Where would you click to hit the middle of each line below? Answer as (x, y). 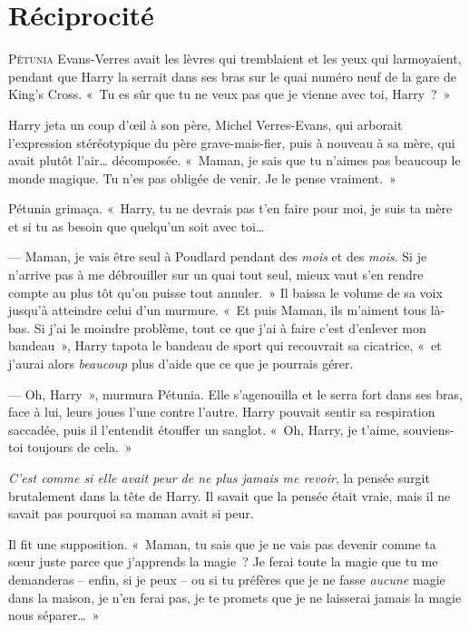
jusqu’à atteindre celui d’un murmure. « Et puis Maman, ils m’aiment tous (218, 310)
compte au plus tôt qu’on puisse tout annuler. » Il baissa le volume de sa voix (225, 292)
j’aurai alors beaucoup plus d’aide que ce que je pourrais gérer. (181, 364)
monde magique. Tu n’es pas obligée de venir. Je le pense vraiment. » (202, 177)
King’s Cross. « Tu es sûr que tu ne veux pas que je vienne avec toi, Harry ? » (230, 94)
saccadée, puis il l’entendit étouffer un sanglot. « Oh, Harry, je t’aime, (204, 429)
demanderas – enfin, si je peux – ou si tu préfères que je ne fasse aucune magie (227, 579)
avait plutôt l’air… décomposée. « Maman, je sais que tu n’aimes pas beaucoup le (234, 160)
